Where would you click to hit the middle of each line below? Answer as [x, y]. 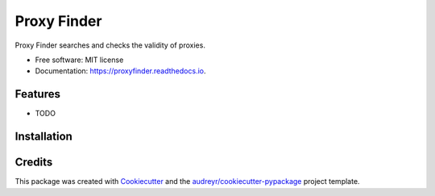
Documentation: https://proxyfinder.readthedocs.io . [120, 71]
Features [37, 94]
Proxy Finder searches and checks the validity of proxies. [110, 45]
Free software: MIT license [79, 60]
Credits [34, 163]
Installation [43, 137]
